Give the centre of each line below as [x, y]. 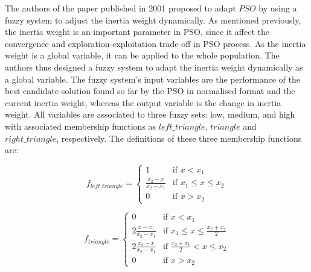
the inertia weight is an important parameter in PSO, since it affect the [137, 32]
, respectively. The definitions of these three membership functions [179, 138]
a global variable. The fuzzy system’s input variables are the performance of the [152, 79]
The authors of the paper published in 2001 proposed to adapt [120, 8]
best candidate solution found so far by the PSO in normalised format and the [150, 91]
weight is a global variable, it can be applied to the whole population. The [142, 55]
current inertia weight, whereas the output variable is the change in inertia [143, 102]
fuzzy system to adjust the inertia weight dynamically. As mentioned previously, [153, 20]
